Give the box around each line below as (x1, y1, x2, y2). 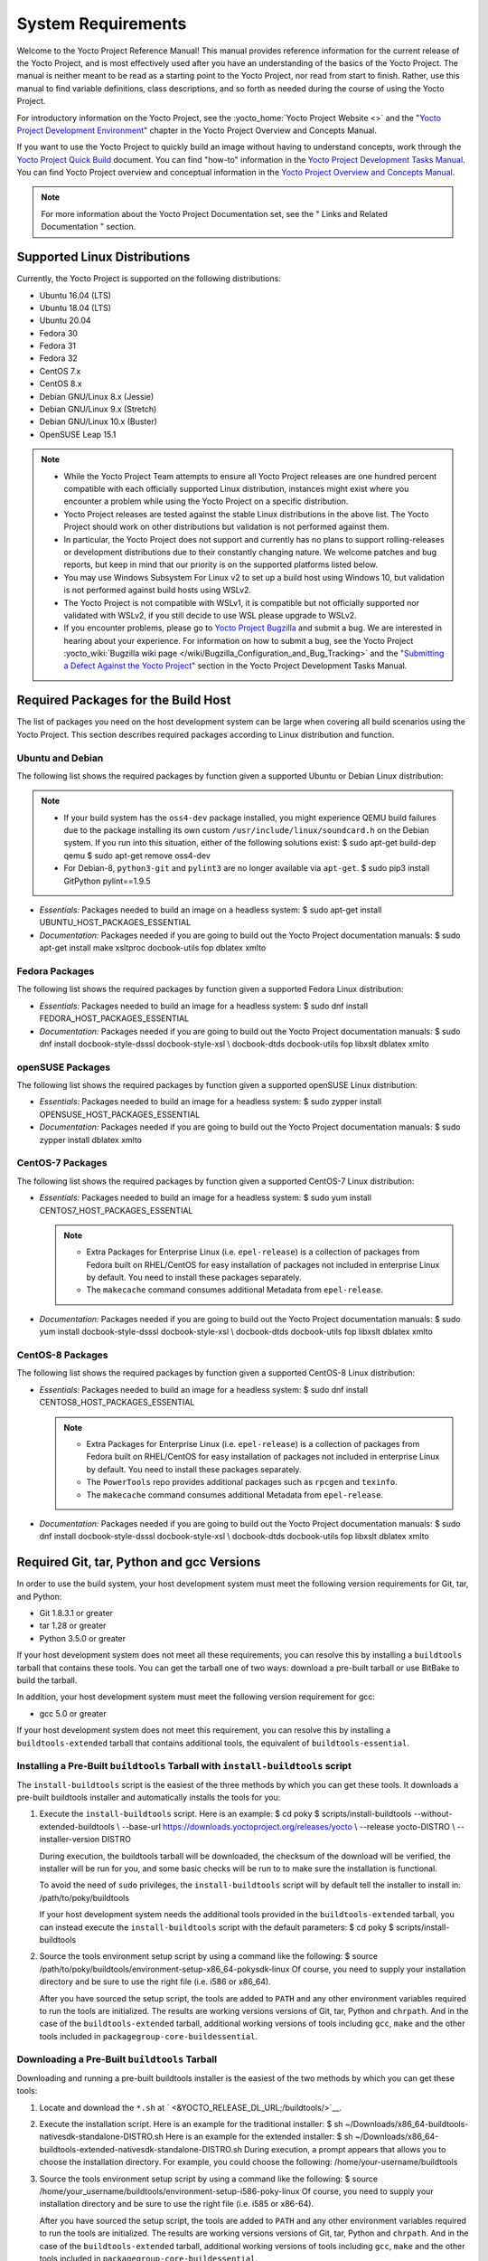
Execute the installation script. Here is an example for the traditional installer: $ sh (39, 2119, 343, 2129)
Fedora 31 (39, 340, 77, 352)
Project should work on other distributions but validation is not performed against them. (63, 521, 389, 533)
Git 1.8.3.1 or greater (39, 1608, 113, 1618)
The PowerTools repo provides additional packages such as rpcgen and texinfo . (86, 1477, 398, 1488)
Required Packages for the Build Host (16, 693, 231, 708)
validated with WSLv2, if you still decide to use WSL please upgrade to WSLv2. (63, 610, 357, 620)
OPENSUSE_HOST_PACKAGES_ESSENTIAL (39, 1109, 201, 1120)
